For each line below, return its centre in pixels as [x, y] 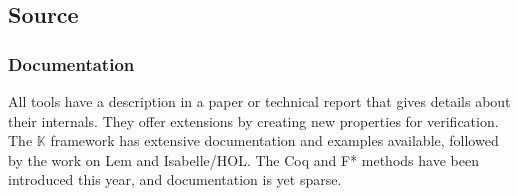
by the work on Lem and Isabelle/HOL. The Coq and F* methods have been [243, 159]
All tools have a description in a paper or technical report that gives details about [259, 101]
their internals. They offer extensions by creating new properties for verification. [253, 120]
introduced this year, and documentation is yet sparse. [175, 179]
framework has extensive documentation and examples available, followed [274, 140]
